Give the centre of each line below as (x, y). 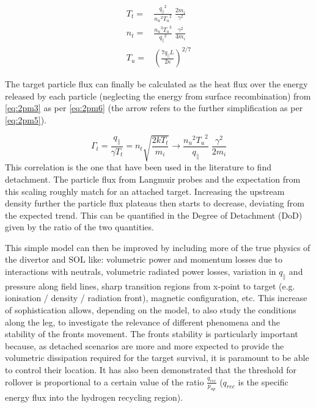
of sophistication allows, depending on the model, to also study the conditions (151, 310)
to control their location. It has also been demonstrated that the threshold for (151, 370)
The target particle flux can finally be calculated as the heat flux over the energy (156, 84)
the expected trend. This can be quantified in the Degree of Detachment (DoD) (154, 215)
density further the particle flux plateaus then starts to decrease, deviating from (155, 203)
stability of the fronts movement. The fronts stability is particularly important (152, 334)
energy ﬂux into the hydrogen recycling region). (94, 397)
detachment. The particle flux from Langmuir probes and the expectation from (153, 179)
